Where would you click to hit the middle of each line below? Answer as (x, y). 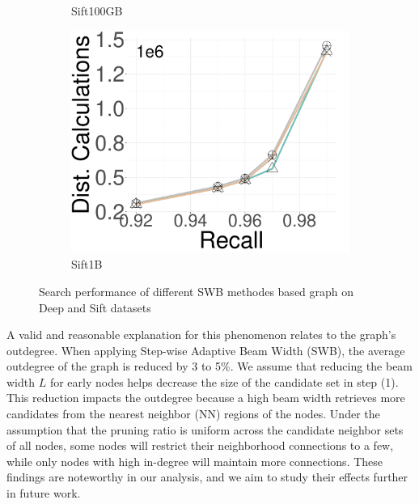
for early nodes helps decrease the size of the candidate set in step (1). (224, 381)
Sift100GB (97, 11)
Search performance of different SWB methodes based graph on (197, 291)
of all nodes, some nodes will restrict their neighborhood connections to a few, (200, 445)
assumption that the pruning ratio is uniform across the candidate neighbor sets (205, 429)
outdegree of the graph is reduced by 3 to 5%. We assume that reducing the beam (210, 366)
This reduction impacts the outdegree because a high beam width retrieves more (206, 398)
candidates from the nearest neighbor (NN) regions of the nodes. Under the (193, 414)
